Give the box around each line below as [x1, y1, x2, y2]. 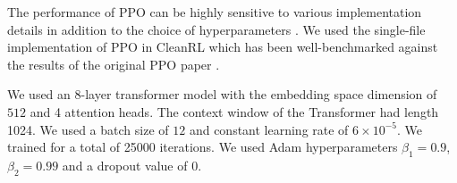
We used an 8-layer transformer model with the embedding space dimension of [7, 85, 437, 104]
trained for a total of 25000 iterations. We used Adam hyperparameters [7, 137, 398, 156]
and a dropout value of [62, 155, 188, 174]
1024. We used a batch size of [7, 120, 169, 138]
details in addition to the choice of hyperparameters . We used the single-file [7, 20, 426, 38]
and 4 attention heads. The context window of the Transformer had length [30, 102, 439, 121]
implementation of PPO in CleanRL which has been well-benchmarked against [7, 37, 438, 56]
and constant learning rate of [189, 120, 349, 138]
